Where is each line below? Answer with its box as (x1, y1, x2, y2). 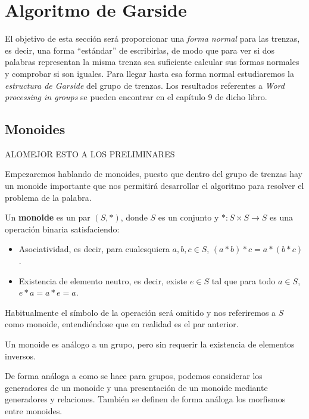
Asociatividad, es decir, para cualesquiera (18, 243, 170, 255)
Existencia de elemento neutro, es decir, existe (18, 274, 188, 287)
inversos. (5, 349, 36, 362)
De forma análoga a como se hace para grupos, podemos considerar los (5, 370, 263, 382)
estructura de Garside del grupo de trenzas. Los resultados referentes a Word (5, 79, 285, 91)
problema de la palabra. (5, 191, 92, 203)
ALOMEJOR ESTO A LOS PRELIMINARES (5, 147, 175, 160)
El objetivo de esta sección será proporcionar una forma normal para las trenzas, (5, 32, 300, 45)
